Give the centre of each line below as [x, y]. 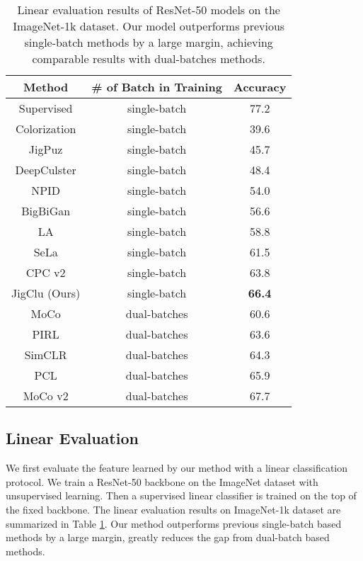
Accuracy [260, 87]
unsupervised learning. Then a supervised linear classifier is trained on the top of [181, 495]
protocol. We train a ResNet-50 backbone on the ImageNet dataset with [162, 481]
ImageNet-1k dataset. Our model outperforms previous [149, 26]
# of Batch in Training [157, 87]
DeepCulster [46, 170]
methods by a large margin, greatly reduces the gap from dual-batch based [168, 537]
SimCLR [46, 355]
